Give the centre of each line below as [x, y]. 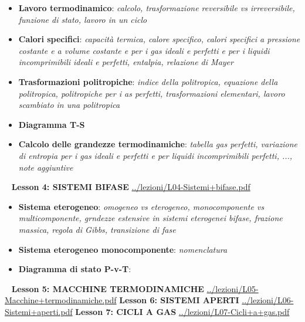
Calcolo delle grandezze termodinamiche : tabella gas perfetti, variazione [158, 144]
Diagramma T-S [52, 124]
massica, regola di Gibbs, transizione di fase [97, 229]
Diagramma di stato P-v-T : [75, 269]
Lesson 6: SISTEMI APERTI [179, 300]
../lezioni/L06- [268, 300]
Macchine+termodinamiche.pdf [61, 300]
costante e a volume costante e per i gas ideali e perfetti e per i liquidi [144, 50]
